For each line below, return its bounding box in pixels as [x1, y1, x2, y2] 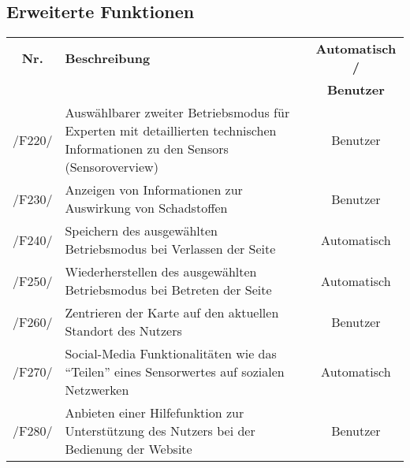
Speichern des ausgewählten [65, 221, 218, 240]
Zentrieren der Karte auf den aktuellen [65, 303, 279, 322]
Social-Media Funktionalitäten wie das [65, 344, 277, 363]
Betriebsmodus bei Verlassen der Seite [65, 240, 276, 258]
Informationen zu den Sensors [65, 139, 229, 158]
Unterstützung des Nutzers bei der [65, 422, 255, 440]
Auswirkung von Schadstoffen [65, 199, 228, 217]
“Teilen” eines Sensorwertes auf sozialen [65, 362, 285, 381]
